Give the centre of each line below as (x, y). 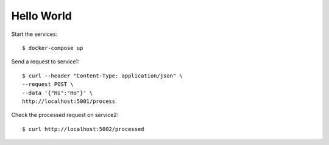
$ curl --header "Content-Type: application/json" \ (102, 76)
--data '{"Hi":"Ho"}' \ (58, 93)
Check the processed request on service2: (65, 115)
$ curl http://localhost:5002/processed (83, 129)
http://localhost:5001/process (69, 101)
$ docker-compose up (53, 48)
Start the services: (34, 34)
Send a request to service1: (45, 62)
